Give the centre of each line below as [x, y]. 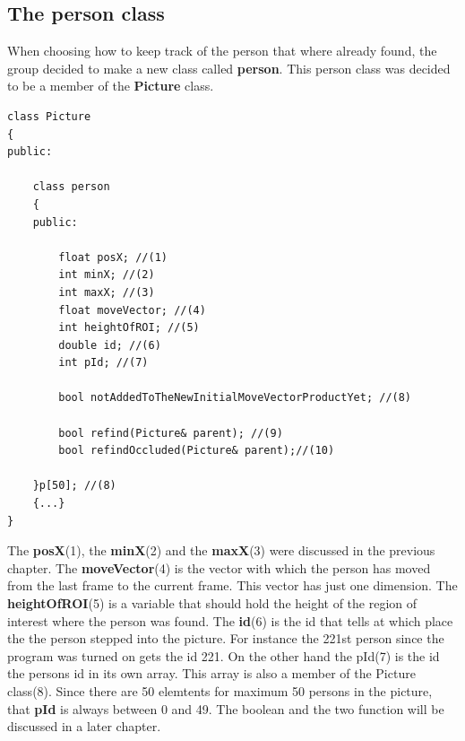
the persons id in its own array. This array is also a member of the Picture [211, 673]
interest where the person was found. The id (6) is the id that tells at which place [230, 620]
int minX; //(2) [107, 275]
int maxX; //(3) [107, 292]
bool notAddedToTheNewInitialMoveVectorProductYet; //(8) [235, 398]
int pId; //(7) [103, 363]
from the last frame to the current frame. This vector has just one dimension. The [232, 585]
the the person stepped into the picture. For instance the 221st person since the [226, 638]
